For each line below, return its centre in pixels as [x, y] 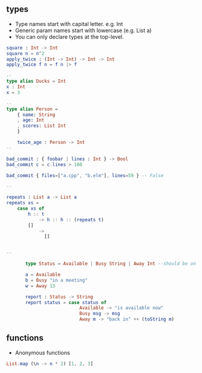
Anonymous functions [43, 352]
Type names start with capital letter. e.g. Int [69, 24]
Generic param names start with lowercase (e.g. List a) [83, 30]
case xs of [31, 209]
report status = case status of [66, 302]
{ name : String [36, 115]
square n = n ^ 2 [25, 53]
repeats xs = [23, 203]
